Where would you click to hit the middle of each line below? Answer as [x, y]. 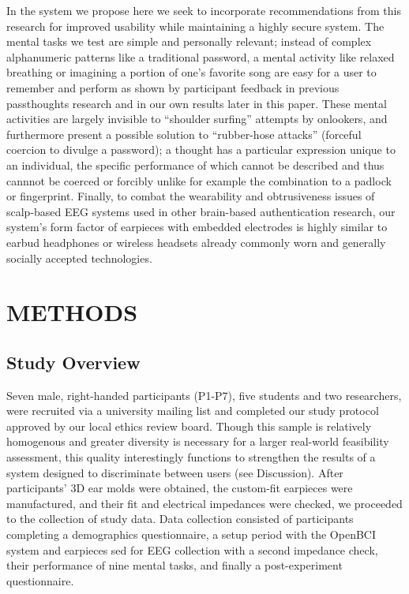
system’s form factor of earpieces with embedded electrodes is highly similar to [197, 227]
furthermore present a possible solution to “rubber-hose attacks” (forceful [184, 134]
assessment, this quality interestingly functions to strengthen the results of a [191, 457]
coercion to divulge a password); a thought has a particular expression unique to [201, 149]
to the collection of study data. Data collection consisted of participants [180, 519]
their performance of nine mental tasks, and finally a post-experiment [174, 565]
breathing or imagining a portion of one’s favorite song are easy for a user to [191, 72]
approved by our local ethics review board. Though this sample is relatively [189, 426]
